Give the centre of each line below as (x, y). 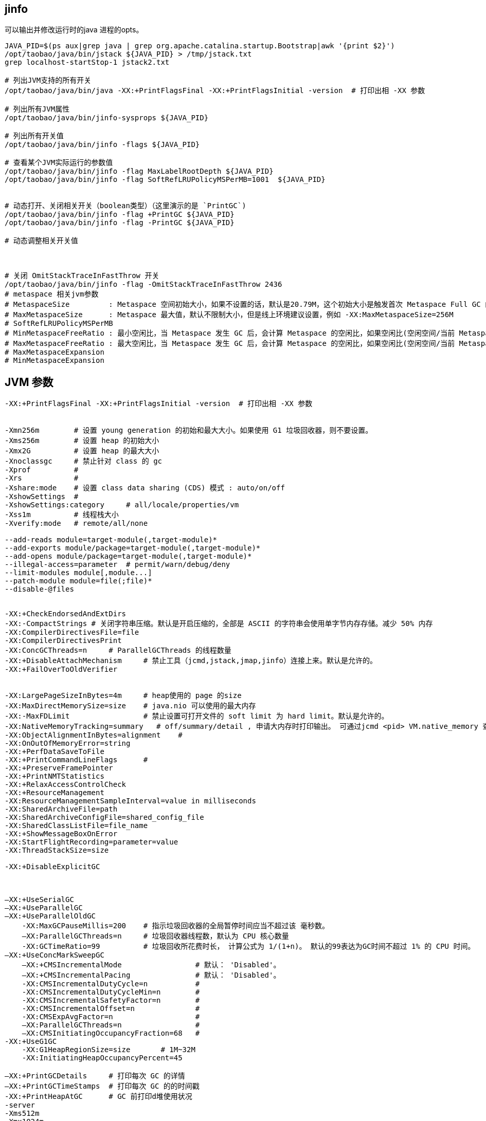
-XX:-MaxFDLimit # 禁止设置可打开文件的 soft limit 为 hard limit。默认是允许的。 (197, 716)
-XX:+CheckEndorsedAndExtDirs (66, 614)
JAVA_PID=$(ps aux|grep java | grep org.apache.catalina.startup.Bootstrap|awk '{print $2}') (200, 46)
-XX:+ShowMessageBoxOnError (61, 834)
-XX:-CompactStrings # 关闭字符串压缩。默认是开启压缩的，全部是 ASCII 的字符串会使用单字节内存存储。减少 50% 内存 (219, 624)
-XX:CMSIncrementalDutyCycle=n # (111, 984)
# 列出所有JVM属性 (37, 109)
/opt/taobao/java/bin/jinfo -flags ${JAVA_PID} (102, 145)
